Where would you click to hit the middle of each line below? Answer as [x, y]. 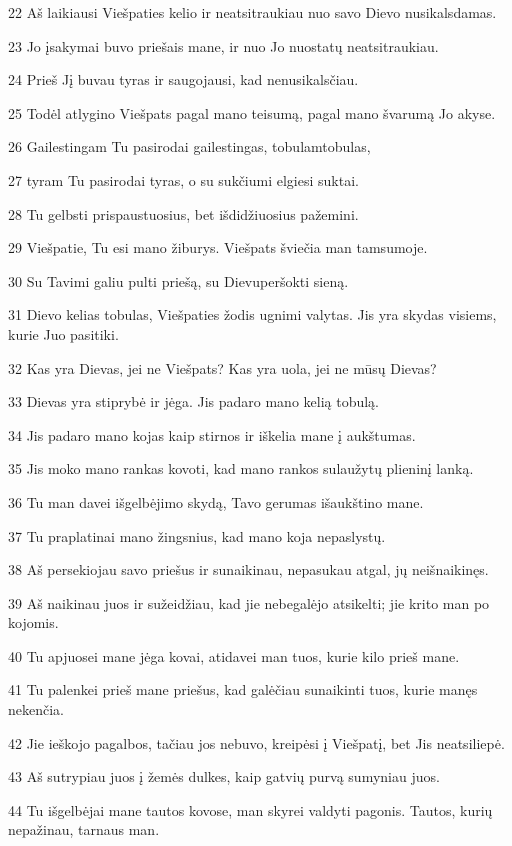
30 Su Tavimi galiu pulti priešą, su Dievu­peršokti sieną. [178, 280]
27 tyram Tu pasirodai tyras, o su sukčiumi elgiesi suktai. [183, 179]
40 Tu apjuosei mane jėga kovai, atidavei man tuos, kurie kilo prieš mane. [234, 655]
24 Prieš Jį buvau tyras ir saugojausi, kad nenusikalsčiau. [183, 79]
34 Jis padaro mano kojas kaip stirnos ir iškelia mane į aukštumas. [212, 434]
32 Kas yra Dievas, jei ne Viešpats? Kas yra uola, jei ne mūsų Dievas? [222, 367]
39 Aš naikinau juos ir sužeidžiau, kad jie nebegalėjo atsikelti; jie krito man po [249, 602]
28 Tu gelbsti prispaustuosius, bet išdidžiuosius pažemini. [183, 213]
